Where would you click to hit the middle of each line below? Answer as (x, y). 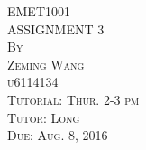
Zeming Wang (46, 64)
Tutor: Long (44, 117)
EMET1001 (39, 11)
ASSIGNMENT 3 (56, 28)
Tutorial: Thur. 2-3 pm (73, 99)
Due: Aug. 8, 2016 (58, 135)
